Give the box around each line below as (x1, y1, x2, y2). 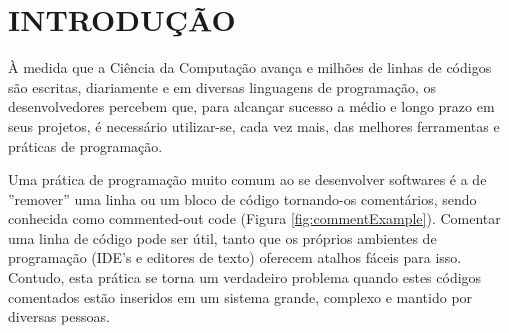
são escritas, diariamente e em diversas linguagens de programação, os (8, 76, 437, 97)
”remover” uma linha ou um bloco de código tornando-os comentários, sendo (8, 188, 477, 209)
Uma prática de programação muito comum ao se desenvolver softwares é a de (8, 169, 487, 190)
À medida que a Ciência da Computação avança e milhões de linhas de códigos (8, 57, 492, 78)
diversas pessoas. (8, 306, 110, 327)
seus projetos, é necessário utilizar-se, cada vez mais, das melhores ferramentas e (8, 115, 500, 136)
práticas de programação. (8, 135, 163, 156)
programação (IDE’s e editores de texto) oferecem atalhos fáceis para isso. (8, 247, 462, 268)
